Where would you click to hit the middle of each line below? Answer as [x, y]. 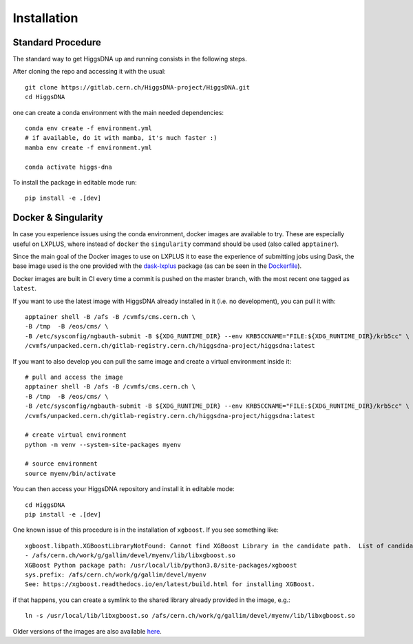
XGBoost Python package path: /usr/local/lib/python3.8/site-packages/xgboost [161, 565]
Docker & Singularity [58, 218]
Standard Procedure [57, 42]
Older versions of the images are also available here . [87, 631]
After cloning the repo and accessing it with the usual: [89, 72]
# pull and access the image [74, 377]
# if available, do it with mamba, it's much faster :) [121, 138]
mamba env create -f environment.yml [89, 147]
